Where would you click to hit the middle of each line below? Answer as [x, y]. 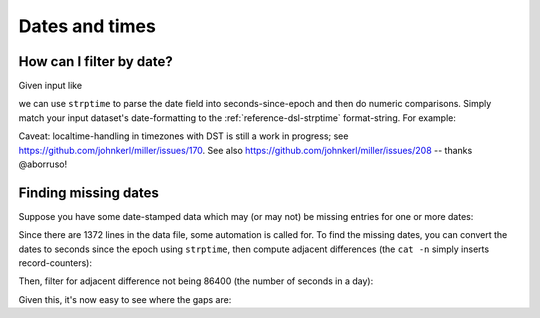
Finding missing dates [88, 192]
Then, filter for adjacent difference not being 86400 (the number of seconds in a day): [196, 281]
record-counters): [55, 263]
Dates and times [87, 26]
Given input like [50, 86]
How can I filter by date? [96, 61]
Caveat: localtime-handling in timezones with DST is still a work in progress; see [183, 136]
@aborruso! [43, 164]
